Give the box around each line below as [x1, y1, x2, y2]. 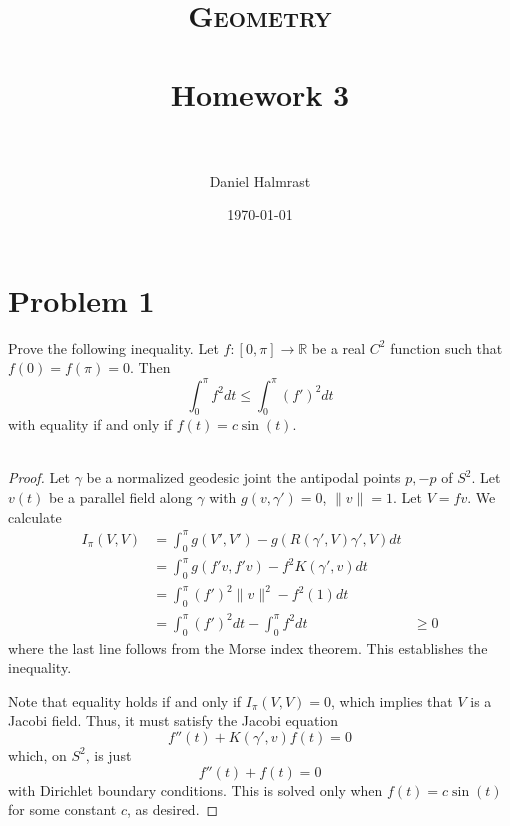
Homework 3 [170, 73, 350, 114]
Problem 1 [8, 279, 155, 320]
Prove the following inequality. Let [8, 337, 219, 358]
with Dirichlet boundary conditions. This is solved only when [8, 779, 383, 800]
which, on [8, 744, 67, 765]
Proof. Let [8, 467, 70, 488]
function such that [390, 337, 503, 358]
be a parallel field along [48, 487, 193, 508]
